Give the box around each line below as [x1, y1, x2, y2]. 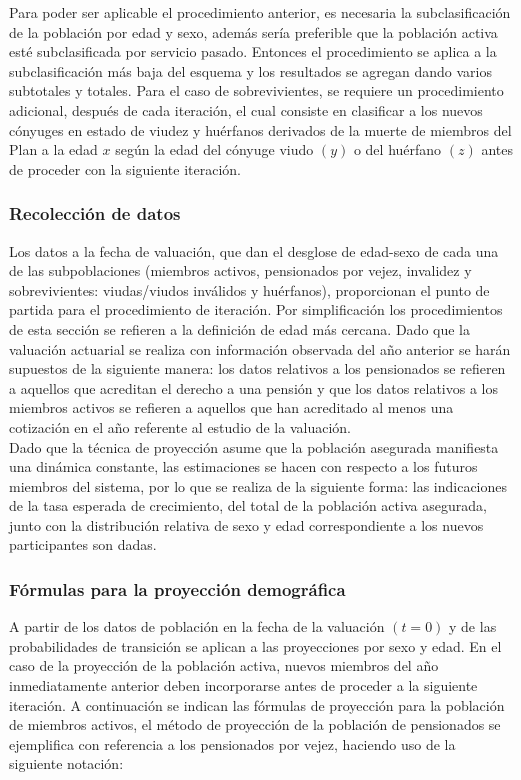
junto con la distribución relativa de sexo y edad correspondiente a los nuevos [9, 514, 484, 535]
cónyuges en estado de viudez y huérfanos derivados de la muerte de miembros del [9, 119, 512, 140]
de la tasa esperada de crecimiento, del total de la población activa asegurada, [9, 495, 487, 516]
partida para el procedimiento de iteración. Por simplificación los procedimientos [9, 299, 503, 320]
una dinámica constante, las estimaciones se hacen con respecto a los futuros [9, 456, 478, 477]
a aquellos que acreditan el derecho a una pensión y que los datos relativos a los [9, 377, 498, 398]
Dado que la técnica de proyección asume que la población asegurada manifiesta [9, 436, 499, 457]
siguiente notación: [9, 753, 124, 774]
